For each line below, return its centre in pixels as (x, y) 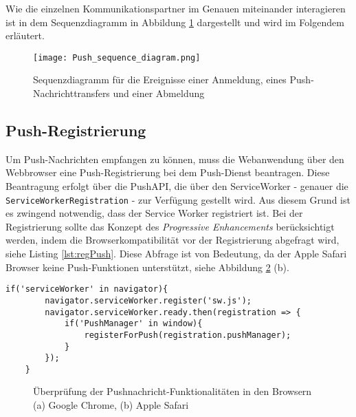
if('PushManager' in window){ (133, 324)
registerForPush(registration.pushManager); (188, 335)
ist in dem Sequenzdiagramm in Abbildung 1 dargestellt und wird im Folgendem (175, 22)
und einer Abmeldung (159, 93)
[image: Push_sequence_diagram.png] (117, 57)
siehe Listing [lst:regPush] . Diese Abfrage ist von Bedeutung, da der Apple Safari (176, 254)
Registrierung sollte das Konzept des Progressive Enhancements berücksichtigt (170, 226)
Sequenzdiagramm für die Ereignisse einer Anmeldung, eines (160, 79)
